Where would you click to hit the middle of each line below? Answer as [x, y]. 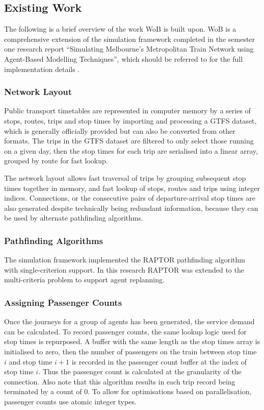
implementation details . [42, 69]
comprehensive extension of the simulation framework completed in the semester [130, 39]
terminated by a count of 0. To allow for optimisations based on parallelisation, [128, 391]
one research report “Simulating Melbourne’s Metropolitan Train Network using [129, 49]
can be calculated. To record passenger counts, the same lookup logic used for [125, 331]
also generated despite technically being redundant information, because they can [131, 208]
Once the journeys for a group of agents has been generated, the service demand [129, 321]
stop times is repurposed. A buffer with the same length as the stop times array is [132, 341]
